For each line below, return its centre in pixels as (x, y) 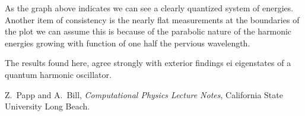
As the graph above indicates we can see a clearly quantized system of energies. (149, 8)
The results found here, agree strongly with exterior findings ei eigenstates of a (148, 63)
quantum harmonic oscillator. (58, 74)
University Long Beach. (47, 106)
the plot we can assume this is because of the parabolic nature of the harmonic (148, 31)
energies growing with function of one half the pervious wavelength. (128, 43)
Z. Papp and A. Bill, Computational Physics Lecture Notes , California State (144, 94)
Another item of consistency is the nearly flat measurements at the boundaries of (152, 19)
